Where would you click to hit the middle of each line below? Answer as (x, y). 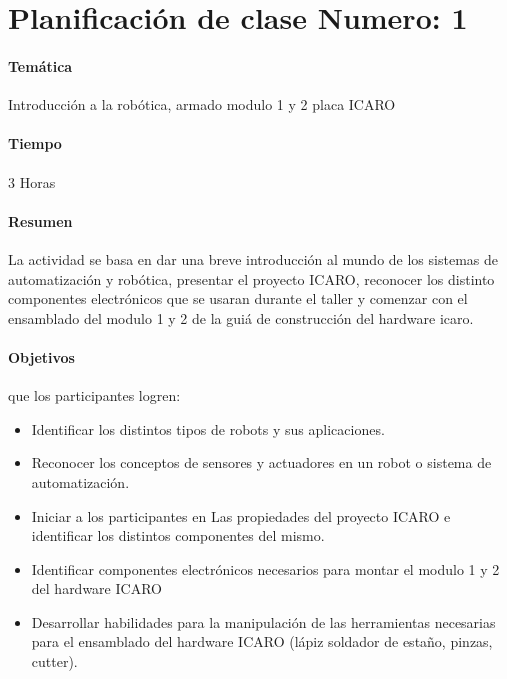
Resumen (40, 220)
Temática (40, 65)
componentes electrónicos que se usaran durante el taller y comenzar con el (238, 298)
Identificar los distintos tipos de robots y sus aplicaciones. (208, 428)
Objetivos (41, 356)
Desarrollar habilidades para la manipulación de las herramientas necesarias (263, 621)
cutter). (54, 661)
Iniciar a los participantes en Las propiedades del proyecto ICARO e (241, 515)
